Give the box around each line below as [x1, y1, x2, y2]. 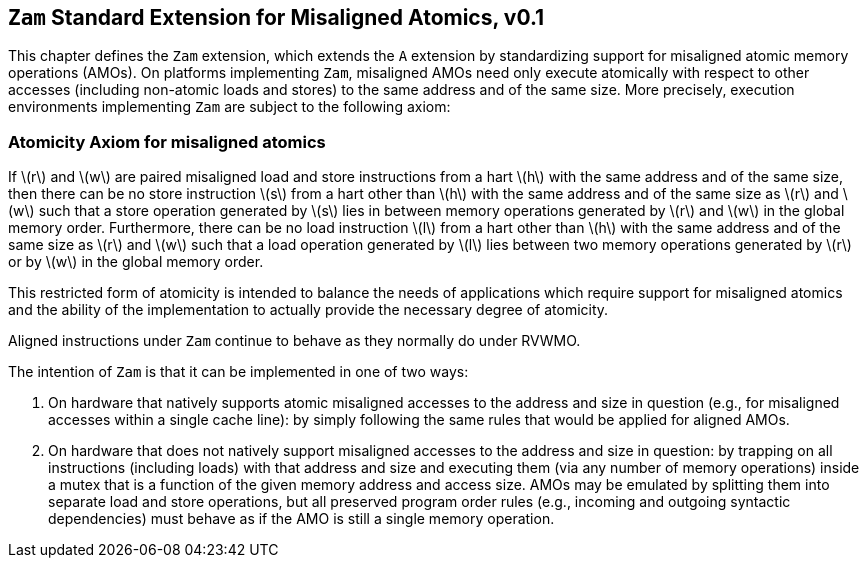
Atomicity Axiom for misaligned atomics [8, 131, 326, 152]
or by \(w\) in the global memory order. [8, 253, 264, 271]
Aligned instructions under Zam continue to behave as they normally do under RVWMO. [8, 332, 581, 350]
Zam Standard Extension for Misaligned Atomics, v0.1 [8, 5, 545, 30]
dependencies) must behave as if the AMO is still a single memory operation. [48, 510, 555, 528]
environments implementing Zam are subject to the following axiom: [8, 98, 451, 116]
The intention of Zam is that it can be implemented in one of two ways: [8, 363, 469, 381]
